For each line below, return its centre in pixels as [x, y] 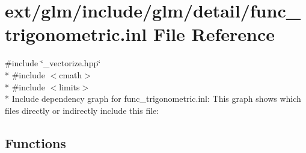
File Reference [214, 34]
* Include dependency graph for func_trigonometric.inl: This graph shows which [153, 98]
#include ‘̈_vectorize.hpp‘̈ [53, 63]
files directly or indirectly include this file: [82, 110]
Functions [35, 142]
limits [69, 86]
